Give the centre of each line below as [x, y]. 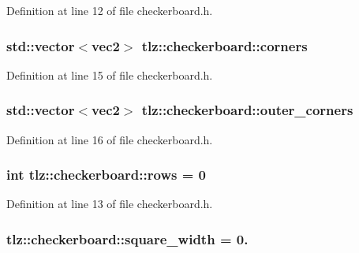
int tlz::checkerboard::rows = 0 [106, 175]
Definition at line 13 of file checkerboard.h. [110, 204]
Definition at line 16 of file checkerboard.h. [110, 139]
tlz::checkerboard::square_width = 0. [127, 238]
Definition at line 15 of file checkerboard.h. [110, 74]
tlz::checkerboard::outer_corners [247, 110]
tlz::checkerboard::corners [224, 45]
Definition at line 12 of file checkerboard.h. [110, 10]
